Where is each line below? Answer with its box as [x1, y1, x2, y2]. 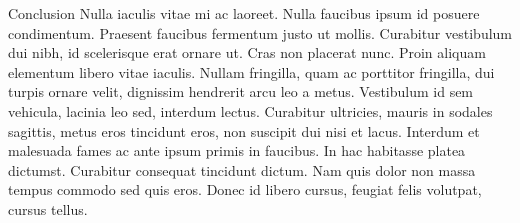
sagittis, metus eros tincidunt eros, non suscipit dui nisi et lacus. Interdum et [8, 120, 480, 141]
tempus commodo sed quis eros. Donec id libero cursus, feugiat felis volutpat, [8, 179, 482, 200]
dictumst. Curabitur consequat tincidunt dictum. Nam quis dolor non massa [8, 159, 476, 180]
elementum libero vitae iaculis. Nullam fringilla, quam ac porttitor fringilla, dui [8, 61, 495, 82]
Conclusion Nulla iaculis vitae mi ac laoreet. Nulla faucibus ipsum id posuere [8, 3, 480, 23]
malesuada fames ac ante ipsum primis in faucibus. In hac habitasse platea [8, 140, 466, 161]
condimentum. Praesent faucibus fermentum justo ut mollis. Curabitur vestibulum [8, 22, 512, 43]
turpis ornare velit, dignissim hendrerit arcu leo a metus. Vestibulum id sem [8, 81, 474, 102]
